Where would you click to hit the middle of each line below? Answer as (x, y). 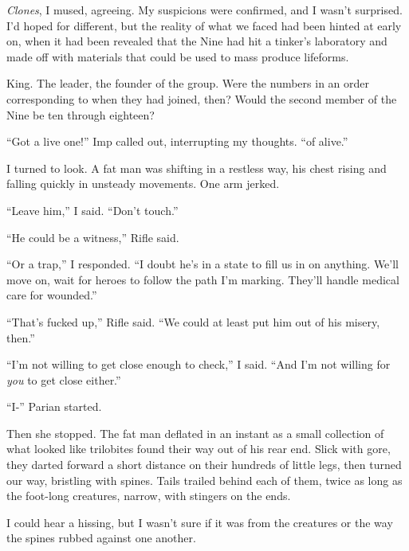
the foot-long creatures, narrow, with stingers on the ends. (149, 496)
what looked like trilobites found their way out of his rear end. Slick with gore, (199, 449)
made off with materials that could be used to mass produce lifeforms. (178, 56)
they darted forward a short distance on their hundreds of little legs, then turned (204, 465)
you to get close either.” (64, 379)
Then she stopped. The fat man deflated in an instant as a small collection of (195, 433)
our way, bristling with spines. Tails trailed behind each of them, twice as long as (204, 480)
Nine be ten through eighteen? (81, 114)
